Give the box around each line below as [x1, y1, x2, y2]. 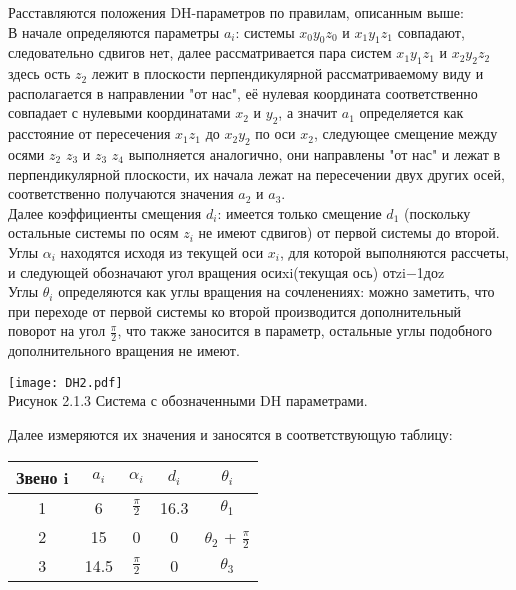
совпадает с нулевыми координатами [8, 102, 231, 123]
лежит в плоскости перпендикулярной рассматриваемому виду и [91, 63, 484, 84]
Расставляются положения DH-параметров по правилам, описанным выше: [8, 2, 464, 22]
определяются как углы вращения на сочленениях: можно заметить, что [58, 281, 495, 302]
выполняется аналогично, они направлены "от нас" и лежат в [128, 143, 501, 164]
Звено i [16, 465, 69, 489]
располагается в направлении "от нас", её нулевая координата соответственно [8, 82, 478, 103]
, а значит [278, 102, 338, 123]
